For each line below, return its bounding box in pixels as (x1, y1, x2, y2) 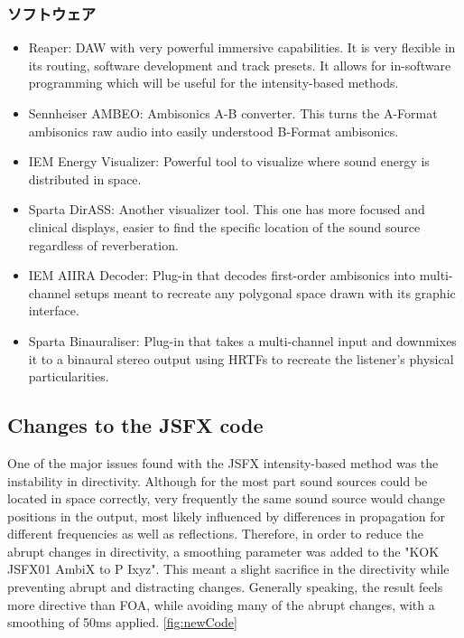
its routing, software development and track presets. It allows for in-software (28, 55, 451, 74)
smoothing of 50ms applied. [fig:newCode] (7, 613, 237, 632)
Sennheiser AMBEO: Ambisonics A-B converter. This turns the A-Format (28, 104, 438, 122)
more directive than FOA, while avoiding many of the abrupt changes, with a (7, 595, 435, 614)
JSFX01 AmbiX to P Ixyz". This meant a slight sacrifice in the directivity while (7, 559, 450, 578)
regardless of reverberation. (28, 235, 179, 254)
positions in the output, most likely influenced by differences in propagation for (7, 506, 446, 525)
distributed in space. (28, 169, 142, 188)
